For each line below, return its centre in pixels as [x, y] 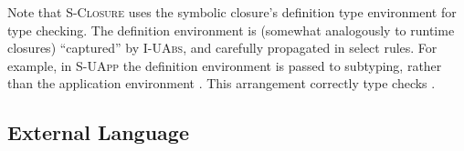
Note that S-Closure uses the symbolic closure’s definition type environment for [232, 12]
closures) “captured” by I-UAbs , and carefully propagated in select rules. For [222, 48]
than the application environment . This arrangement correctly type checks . [221, 83]
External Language [98, 132]
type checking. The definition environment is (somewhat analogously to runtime [231, 30]
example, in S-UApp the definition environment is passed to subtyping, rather [225, 65]
